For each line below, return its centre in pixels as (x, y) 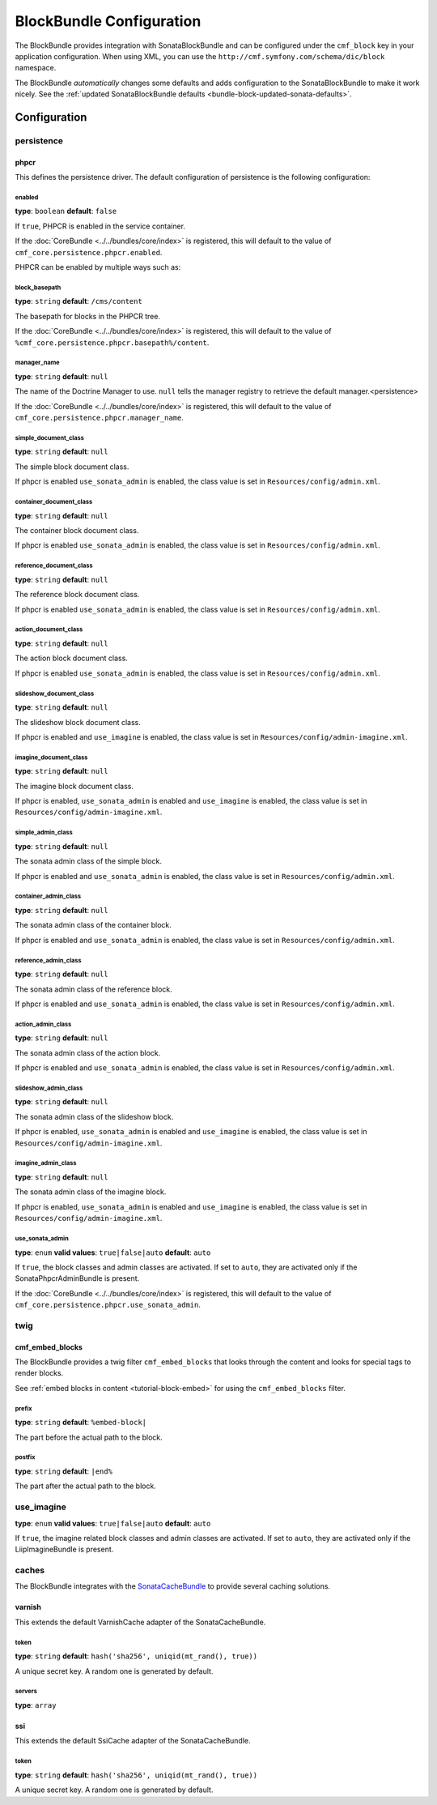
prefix (23, 1408)
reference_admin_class (48, 960)
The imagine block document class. (74, 786)
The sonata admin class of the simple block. (88, 861)
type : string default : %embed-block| (81, 1423)
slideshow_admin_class (49, 1088)
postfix (25, 1457)
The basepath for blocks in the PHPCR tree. (88, 316)
